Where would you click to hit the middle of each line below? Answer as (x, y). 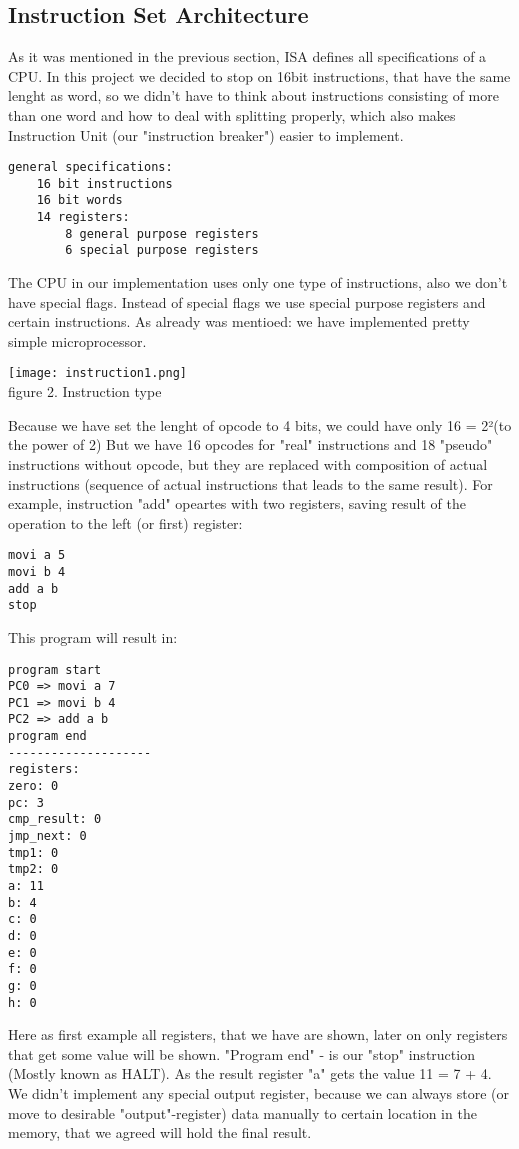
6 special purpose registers (162, 250)
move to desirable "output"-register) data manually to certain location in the (242, 1112)
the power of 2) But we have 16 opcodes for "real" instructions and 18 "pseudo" (250, 444)
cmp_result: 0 (55, 819)
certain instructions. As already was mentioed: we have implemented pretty (239, 321)
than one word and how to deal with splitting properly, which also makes (232, 114)
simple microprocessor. (77, 340)
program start (55, 669)
